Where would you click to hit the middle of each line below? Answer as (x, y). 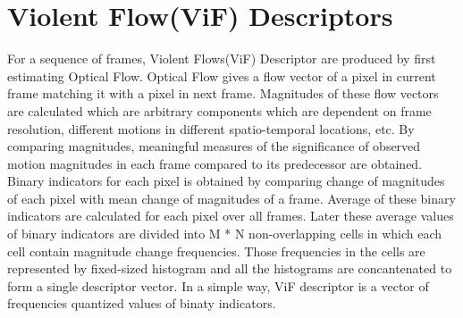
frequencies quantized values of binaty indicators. (142, 303)
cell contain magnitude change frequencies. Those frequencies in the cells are (216, 251)
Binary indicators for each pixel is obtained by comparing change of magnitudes (226, 181)
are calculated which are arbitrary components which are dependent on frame (219, 110)
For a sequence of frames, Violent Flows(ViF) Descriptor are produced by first (222, 59)
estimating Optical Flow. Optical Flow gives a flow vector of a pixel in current (222, 75)
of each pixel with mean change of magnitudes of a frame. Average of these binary (231, 198)
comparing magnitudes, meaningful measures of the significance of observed (214, 146)
